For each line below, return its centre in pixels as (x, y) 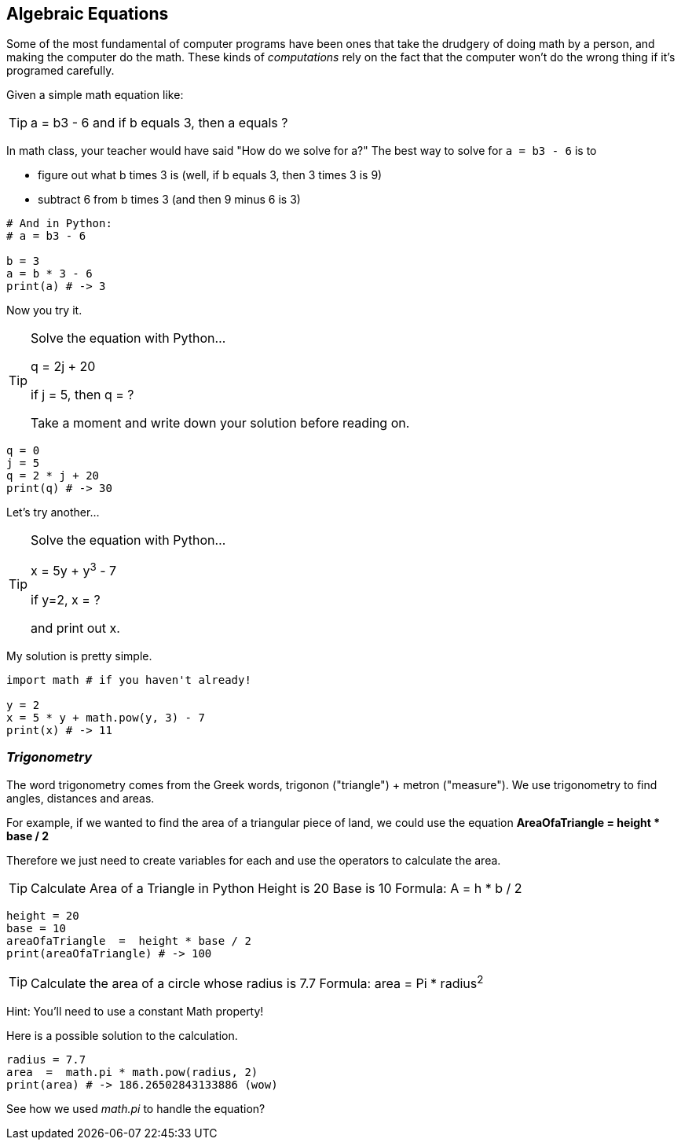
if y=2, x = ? (66, 599)
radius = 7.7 (46, 1059)
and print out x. (75, 628)
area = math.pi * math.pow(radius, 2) (132, 1072)
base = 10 (36, 928)
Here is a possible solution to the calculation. (122, 1035)
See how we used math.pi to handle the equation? (136, 1108)
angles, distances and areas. (81, 798)
